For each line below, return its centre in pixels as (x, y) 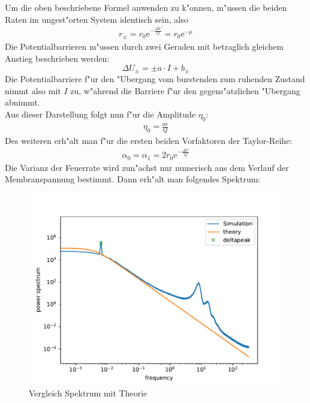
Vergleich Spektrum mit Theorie (88, 393)
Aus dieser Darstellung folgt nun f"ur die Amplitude (100, 114)
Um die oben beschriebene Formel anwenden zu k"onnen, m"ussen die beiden (146, 7)
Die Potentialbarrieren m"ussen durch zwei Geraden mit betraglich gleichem (144, 46)
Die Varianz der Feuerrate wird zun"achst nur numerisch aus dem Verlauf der (147, 167)
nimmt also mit (33, 90)
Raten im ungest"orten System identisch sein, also (97, 19)
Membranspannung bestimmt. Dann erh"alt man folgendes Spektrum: (133, 179)
